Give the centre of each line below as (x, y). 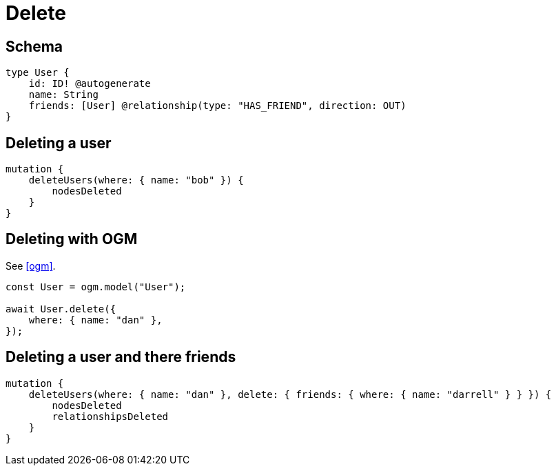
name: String (63, 95)
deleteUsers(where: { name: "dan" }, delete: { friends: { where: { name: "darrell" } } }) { (290, 394)
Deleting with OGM (72, 239)
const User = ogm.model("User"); (96, 287)
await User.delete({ (61, 309)
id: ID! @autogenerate (90, 84)
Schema (34, 46)
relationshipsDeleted (110, 416)
